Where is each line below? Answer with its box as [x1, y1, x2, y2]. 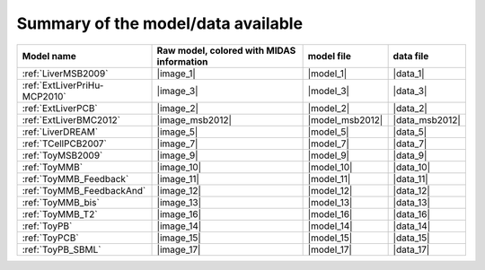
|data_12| [392, 184, 430, 196]
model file [307, 49, 352, 62]
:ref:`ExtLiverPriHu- [22, 79, 104, 91]
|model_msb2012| [307, 113, 384, 126]
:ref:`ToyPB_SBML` [22, 243, 101, 256]
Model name [22, 49, 76, 62]
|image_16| [156, 207, 202, 220]
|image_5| [156, 126, 198, 138]
